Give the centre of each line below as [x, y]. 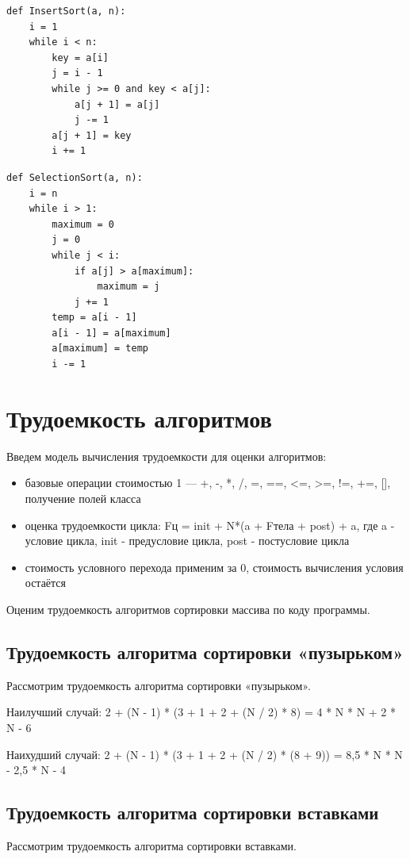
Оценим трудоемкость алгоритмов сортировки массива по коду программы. [188, 609]
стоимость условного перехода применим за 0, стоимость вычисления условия [214, 567]
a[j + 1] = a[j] [117, 104]
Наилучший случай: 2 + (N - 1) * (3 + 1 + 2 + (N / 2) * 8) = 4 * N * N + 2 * [201, 712]
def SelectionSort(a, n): [75, 177]
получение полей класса [83, 498]
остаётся [46, 583]
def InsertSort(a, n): [66, 11]
